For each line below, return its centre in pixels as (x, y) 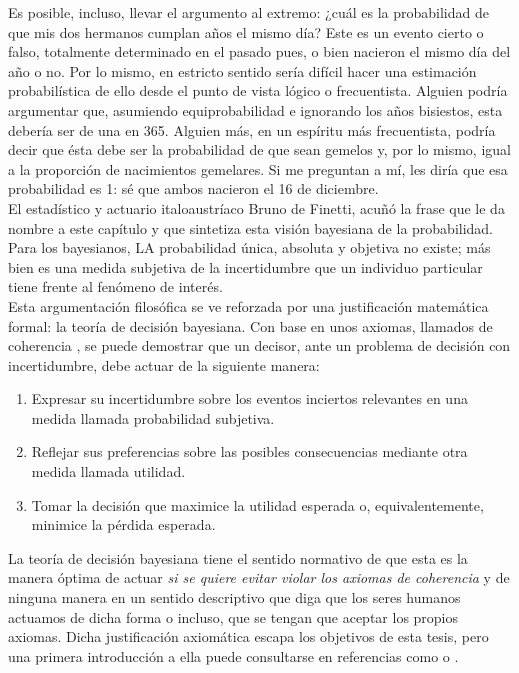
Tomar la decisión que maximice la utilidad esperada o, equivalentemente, (257, 504)
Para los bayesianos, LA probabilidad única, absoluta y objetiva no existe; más (249, 247)
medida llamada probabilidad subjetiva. (153, 417)
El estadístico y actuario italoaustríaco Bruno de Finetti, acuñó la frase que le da (256, 207)
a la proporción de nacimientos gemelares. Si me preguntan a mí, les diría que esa (258, 168)
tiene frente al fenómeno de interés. (115, 286)
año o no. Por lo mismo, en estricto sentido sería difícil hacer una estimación (242, 70)
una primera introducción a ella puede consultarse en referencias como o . (233, 655)
